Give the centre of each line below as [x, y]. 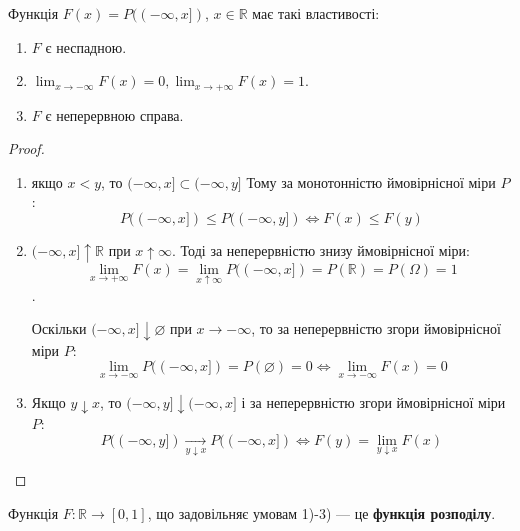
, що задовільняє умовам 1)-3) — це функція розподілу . [321, 513]
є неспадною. [86, 46]
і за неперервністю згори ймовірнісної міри [373, 401]
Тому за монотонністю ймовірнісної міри [371, 181]
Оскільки [59, 328]
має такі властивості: [316, 13]
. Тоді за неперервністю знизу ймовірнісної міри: [321, 250]
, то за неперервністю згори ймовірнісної [376, 328]
